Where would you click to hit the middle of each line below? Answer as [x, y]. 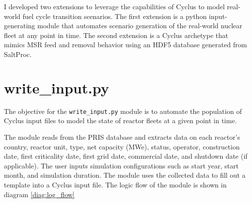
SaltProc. [18, 54]
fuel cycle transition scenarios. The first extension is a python [115, 16]
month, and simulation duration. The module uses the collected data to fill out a [125, 175]
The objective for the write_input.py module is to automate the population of [123, 111]
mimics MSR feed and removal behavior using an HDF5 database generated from [126, 45]
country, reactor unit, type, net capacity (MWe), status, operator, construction [122, 146]
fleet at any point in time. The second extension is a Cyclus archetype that [116, 35]
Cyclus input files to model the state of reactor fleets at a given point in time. [120, 120]
